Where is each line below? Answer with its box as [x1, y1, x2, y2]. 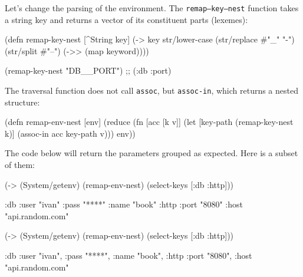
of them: [5, 159, 35, 171]
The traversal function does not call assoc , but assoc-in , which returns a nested [5, 84, 298, 97]
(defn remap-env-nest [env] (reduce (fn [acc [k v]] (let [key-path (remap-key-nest [5, 116, 294, 128]
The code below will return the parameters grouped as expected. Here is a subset [5, 147, 298, 159]
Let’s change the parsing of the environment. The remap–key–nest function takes [5, 2, 299, 14]
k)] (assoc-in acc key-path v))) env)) [5, 127, 136, 139]
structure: [5, 95, 40, 108]
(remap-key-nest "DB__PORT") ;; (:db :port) [5, 64, 172, 77]
